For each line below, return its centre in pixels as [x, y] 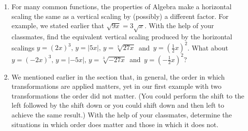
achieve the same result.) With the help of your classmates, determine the [122, 114]
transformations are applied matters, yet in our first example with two [116, 86]
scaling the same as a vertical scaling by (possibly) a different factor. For [120, 16]
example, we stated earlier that [58, 25]
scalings [23, 47]
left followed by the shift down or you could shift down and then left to [118, 105]
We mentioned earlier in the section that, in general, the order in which [118, 76]
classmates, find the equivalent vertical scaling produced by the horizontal [122, 36]
